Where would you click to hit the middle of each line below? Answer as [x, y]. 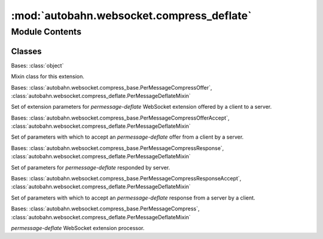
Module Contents [46, 32]
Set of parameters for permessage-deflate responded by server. [91, 167]
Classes [26, 51]
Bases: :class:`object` [37, 65]
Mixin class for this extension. [48, 76]
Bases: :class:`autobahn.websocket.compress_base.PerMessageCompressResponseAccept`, [126, 179]
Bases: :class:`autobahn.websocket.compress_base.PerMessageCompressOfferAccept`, [120, 118]
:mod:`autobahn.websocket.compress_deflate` [131, 16]
